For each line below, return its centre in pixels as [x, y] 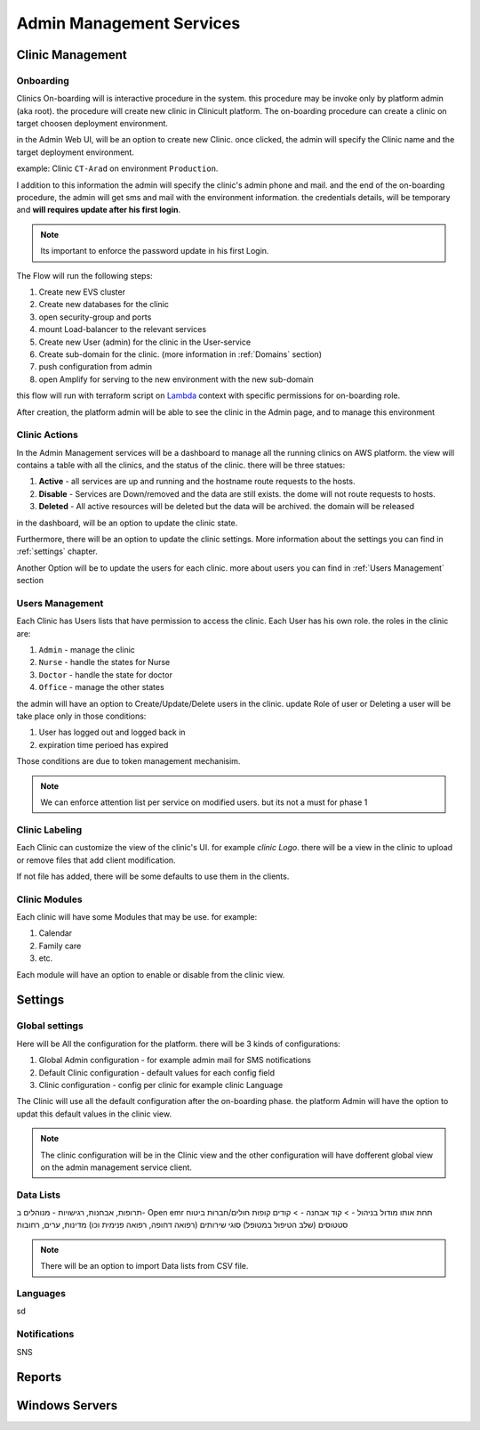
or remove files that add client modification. [96, 860]
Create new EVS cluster [82, 292]
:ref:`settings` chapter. [57, 551]
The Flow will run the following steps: [84, 275]
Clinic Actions [48, 435]
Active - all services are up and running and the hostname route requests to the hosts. [197, 482]
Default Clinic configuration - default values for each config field [157, 1072]
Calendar [56, 933]
